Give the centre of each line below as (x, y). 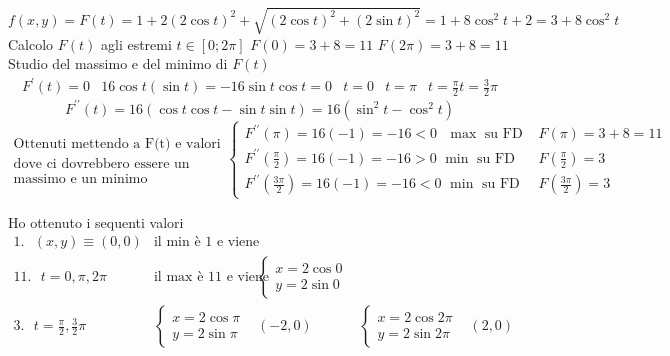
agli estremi (136, 43)
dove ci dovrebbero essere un (101, 163)
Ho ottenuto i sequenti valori (96, 221)
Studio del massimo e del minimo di (118, 63)
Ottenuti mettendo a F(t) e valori (117, 143)
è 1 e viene (227, 242)
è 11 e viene (233, 277)
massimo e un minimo (80, 178)
